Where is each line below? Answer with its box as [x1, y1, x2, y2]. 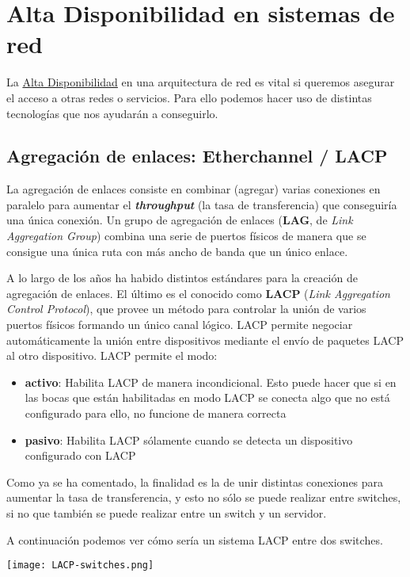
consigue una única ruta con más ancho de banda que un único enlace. [6, 243, 348, 259]
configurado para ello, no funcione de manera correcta [25, 405, 287, 422]
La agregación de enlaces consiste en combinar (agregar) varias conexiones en [6, 181, 381, 197]
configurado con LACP [25, 447, 136, 464]
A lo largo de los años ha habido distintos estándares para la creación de [6, 269, 358, 286]
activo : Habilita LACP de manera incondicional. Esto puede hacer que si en [25, 373, 397, 390]
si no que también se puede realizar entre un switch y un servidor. [6, 504, 327, 521]
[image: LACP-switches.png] [6, 560, 154, 571]
